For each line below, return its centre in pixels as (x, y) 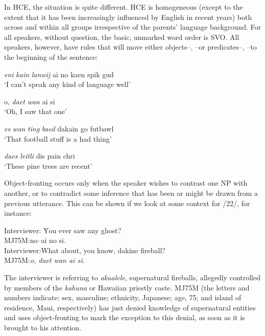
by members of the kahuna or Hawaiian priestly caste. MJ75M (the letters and (127, 287)
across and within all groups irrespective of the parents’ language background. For (132, 27)
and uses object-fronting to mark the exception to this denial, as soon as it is (125, 317)
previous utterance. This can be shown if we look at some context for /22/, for (127, 203)
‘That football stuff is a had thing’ (58, 138)
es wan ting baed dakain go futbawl (59, 128)
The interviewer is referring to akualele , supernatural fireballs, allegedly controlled (132, 277)
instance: (18, 213)
